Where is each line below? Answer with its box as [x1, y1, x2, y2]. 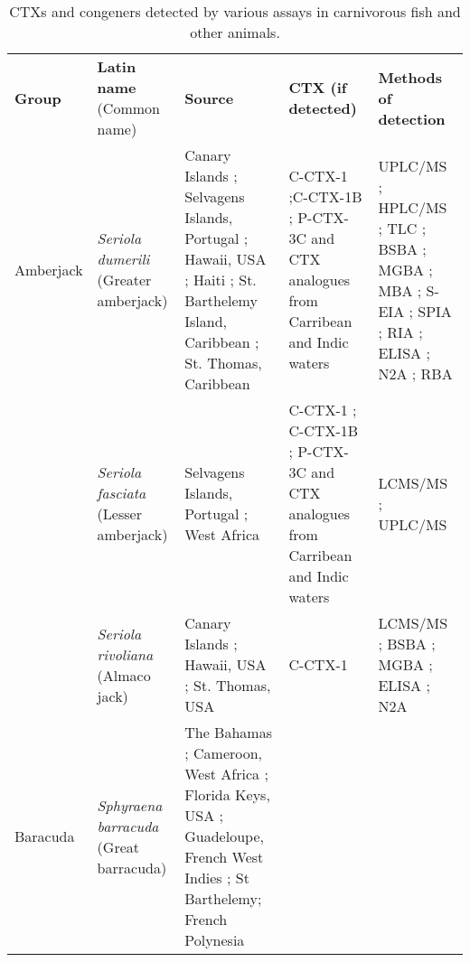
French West [184, 846, 264, 867]
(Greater [97, 269, 152, 290]
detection [378, 107, 446, 129]
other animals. [190, 22, 280, 42]
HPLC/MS [378, 196, 447, 218]
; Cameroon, [184, 743, 263, 763]
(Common [97, 98, 160, 118]
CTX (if [288, 77, 347, 98]
